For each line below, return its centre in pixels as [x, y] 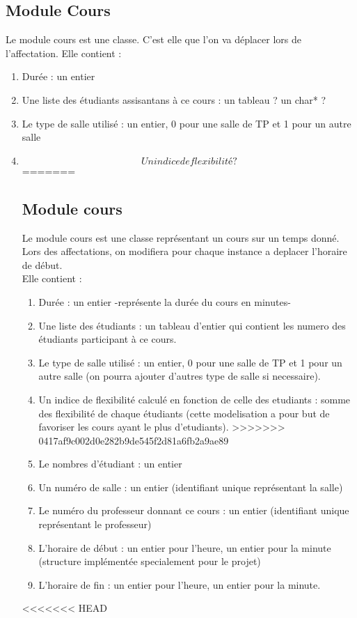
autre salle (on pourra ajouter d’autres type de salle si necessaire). [180, 376]
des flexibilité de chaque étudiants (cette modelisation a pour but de [184, 413]
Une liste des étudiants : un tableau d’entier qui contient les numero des [192, 325]
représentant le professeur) [95, 524]
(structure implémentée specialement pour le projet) [150, 561]
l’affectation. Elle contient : [64, 53]
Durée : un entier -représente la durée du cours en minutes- [165, 301]
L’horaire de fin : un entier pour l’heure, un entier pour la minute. [180, 584]
